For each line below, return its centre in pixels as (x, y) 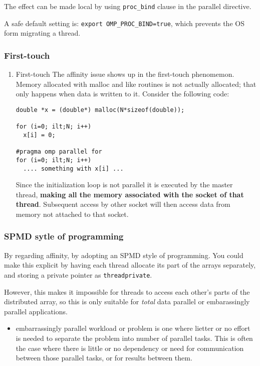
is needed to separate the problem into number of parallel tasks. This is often (134, 338)
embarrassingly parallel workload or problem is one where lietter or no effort (133, 328)
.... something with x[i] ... (73, 168)
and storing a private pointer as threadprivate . (78, 274)
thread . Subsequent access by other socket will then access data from (123, 204)
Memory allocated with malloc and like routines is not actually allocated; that (136, 84)
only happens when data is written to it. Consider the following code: (122, 94)
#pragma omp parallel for (59, 152)
